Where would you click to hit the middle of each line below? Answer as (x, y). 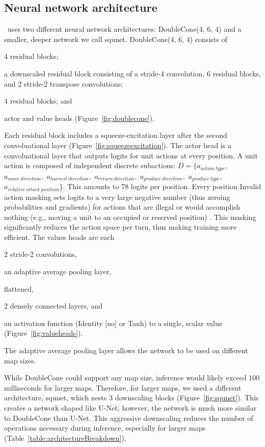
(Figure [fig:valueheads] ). (43, 333)
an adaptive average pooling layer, (58, 271)
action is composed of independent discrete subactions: (90, 165)
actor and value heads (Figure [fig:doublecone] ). (79, 118)
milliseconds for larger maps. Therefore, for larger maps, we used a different (123, 387)
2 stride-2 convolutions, (41, 254)
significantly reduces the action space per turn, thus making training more (120, 227)
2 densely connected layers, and (53, 306)
